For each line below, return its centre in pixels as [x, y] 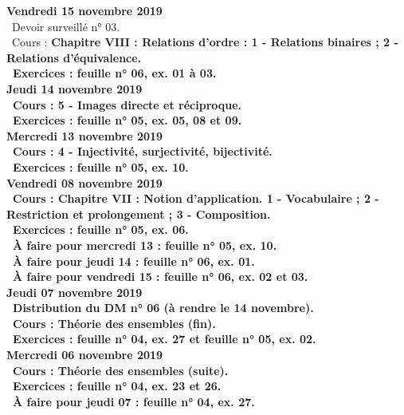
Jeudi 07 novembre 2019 [75, 292]
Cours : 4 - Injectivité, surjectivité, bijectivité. [143, 151]
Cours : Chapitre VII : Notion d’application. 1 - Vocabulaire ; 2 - [196, 198]
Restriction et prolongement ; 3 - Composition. [139, 213]
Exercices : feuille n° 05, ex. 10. [101, 166]
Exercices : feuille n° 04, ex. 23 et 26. [117, 386]
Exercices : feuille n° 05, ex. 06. [101, 229]
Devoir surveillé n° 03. [66, 26]
